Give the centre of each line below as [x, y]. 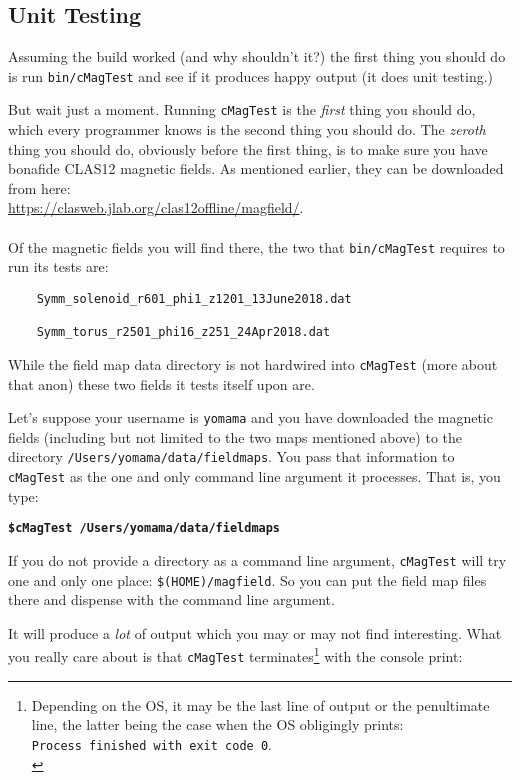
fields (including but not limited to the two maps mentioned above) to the [235, 436]
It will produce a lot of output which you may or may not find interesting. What [255, 632]
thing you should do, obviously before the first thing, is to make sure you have [248, 148]
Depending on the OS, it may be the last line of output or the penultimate [260, 704]
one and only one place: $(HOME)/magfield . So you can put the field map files [247, 579]
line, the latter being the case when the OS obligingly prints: [217, 724]
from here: [39, 187]
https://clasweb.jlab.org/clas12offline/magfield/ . [156, 207]
